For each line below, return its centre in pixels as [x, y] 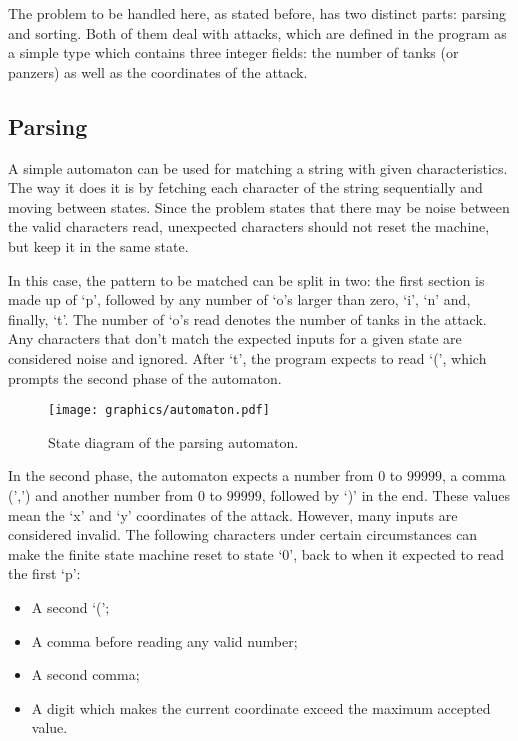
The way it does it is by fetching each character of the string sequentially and [245, 187]
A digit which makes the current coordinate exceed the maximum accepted [261, 707]
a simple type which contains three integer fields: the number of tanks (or [233, 52]
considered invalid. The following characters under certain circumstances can [243, 534]
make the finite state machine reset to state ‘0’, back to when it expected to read [256, 553]
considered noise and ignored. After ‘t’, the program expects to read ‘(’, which [247, 357]
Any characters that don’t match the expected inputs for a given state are [235, 338]
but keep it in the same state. [98, 245]
